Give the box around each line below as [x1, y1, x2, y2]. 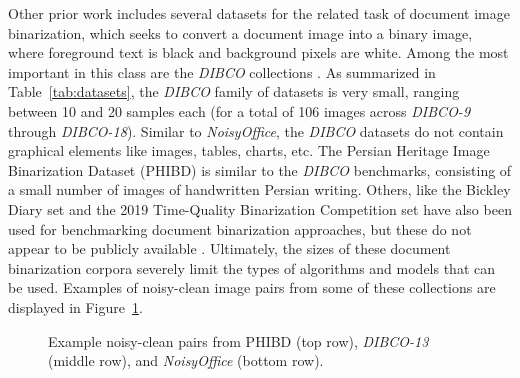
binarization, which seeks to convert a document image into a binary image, [8, 22, 473, 43]
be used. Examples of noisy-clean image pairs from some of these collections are [8, 277, 496, 298]
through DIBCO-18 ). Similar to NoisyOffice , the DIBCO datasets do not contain [8, 120, 504, 141]
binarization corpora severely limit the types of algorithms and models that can [8, 257, 496, 278]
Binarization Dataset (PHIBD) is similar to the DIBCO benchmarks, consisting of [8, 159, 512, 180]
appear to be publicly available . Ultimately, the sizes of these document [8, 238, 451, 259]
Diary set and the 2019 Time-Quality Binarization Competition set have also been [8, 198, 512, 219]
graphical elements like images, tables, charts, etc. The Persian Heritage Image [8, 140, 490, 161]
